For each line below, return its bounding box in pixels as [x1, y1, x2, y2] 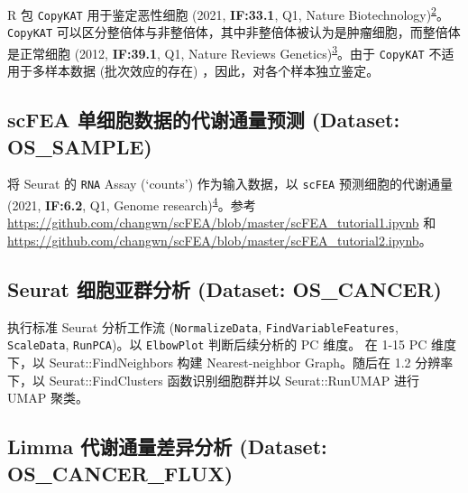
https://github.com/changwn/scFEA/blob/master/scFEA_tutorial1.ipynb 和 [7, 213, 436, 232]
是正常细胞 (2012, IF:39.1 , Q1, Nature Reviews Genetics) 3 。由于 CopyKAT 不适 [7, 41, 454, 62]
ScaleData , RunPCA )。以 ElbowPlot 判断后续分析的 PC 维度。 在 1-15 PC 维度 [7, 335, 457, 354]
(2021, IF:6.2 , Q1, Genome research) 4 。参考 [7, 193, 256, 214]
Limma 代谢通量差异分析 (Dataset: [7, 433, 327, 460]
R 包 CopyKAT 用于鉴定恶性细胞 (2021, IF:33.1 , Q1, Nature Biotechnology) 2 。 [7, 3, 449, 23]
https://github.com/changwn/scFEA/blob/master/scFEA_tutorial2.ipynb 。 [7, 230, 432, 249]
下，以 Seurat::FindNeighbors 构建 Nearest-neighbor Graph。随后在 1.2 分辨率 [7, 353, 454, 372]
